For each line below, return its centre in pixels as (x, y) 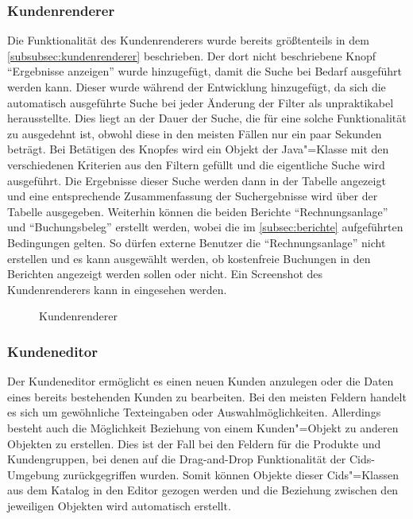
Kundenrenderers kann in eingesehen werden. (117, 289)
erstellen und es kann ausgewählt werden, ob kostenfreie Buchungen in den (189, 258)
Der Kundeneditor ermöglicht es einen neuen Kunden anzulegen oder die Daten (201, 381)
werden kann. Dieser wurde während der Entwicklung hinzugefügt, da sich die (197, 87)
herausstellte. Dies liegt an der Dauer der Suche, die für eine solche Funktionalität (207, 118)
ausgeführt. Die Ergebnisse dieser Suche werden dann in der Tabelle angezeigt (197, 180)
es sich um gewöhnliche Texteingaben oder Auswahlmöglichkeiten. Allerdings (194, 412)
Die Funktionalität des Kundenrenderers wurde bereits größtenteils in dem (188, 40)
